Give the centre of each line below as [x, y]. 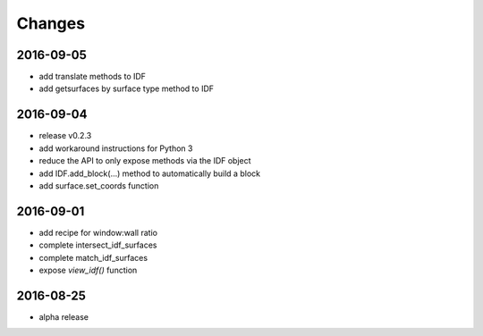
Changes [51, 23]
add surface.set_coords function [99, 185]
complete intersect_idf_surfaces [98, 245]
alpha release [64, 316]
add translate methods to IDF [93, 77]
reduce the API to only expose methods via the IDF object [145, 161]
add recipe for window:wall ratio [98, 232]
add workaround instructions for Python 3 [116, 148]
